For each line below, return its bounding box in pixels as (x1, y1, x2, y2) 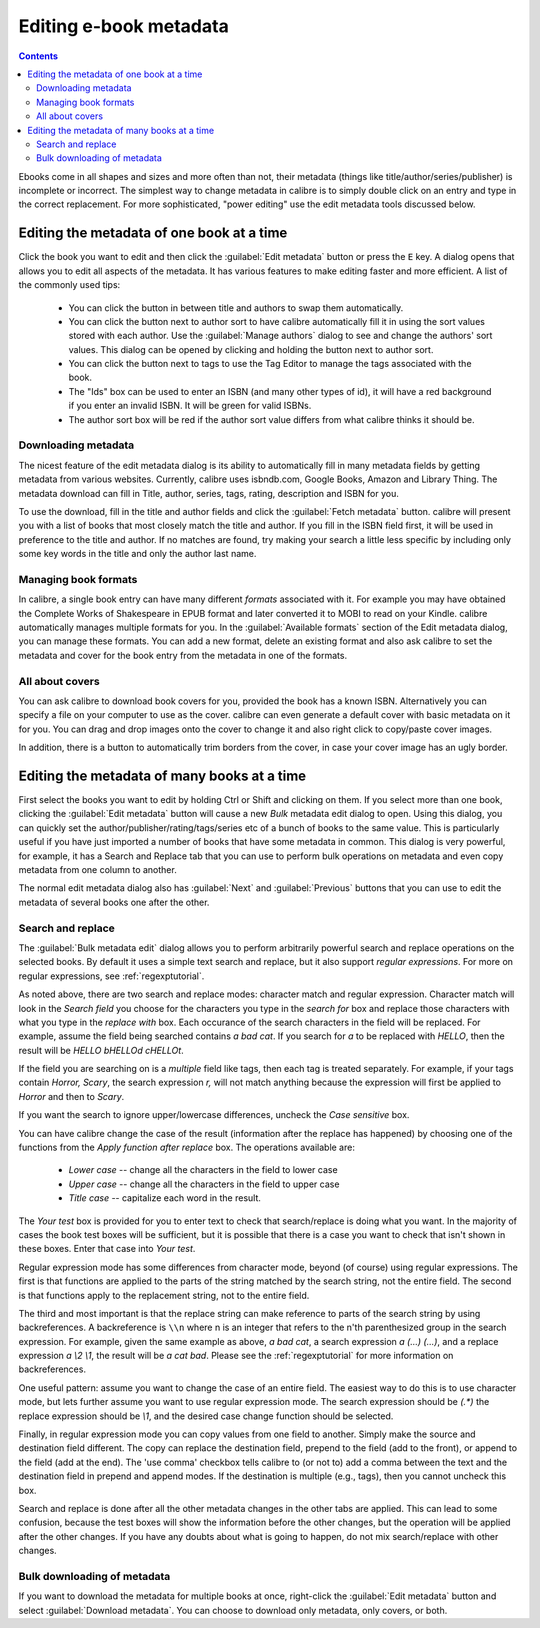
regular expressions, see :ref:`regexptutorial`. (18, 970, 205, 982)
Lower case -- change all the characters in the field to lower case (68, 1164, 339, 1176)
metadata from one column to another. (18, 864, 177, 876)
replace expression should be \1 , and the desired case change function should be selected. (18, 1410, 394, 1422)
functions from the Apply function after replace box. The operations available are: (18, 1141, 355, 1154)
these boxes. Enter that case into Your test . (18, 1243, 196, 1255)
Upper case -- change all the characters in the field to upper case (68, 1178, 340, 1190)
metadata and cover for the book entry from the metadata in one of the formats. (18, 649, 348, 661)
